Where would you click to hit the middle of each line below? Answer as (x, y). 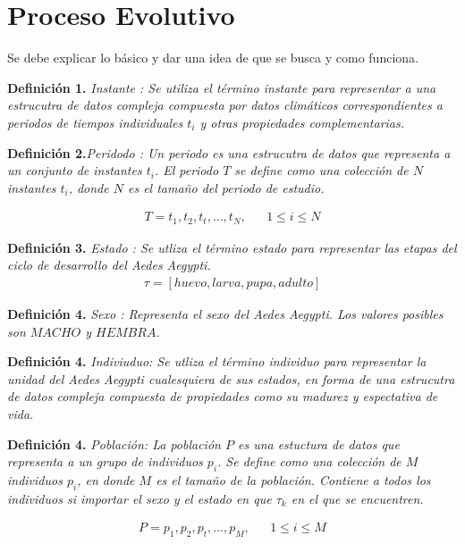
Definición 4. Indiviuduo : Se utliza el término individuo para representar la (217, 361)
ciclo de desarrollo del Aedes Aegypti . (109, 265)
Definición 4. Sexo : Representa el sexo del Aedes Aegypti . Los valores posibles (225, 313)
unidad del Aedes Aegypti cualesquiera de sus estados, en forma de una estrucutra (231, 378)
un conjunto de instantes (75, 170)
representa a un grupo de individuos (105, 461)
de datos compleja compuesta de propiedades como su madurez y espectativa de (223, 396)
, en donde (106, 479)
